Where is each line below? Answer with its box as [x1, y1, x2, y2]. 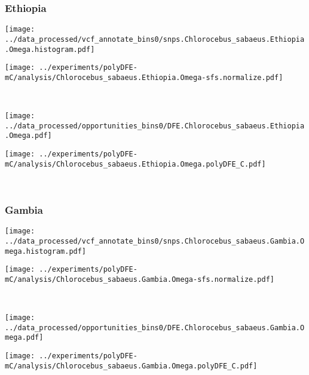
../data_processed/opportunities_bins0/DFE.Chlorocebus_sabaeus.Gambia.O [5, 323, 305, 332]
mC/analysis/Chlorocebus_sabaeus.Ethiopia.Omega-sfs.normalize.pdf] [5, 73, 283, 82]
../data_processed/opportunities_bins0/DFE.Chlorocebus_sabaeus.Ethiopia [5, 121, 305, 130]
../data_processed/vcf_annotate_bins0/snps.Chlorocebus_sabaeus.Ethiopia [5, 35, 305, 44]
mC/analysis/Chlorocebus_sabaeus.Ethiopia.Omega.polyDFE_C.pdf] [5, 159, 266, 168]
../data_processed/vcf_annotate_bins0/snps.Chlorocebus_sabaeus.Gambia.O [5, 236, 305, 245]
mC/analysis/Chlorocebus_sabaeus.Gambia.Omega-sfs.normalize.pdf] [5, 275, 275, 284]
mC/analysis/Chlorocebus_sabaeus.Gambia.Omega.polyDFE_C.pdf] [5, 361, 258, 370]
